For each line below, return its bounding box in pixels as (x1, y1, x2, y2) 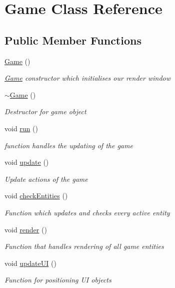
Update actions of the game (4, 173, 88, 184)
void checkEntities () (4, 190, 68, 201)
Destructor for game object (4, 106, 86, 117)
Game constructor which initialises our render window (4, 73, 170, 83)
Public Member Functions (4, 32, 141, 48)
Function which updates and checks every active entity (4, 207, 170, 217)
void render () (4, 224, 47, 234)
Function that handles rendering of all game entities (4, 241, 164, 251)
